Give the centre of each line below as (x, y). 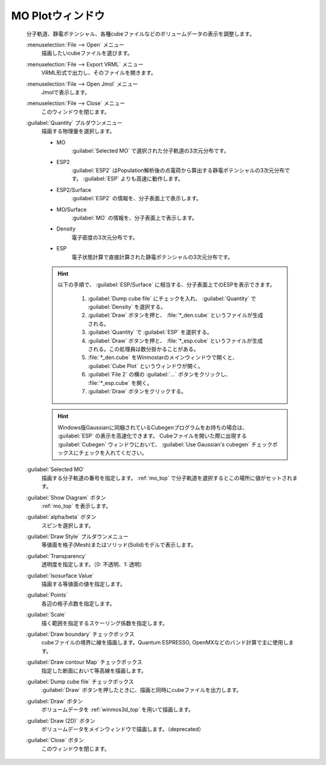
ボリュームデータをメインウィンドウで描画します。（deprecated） (123, 729)
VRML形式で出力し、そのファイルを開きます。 (99, 73)
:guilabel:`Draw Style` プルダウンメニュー (78, 536)
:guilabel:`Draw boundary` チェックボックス (81, 634)
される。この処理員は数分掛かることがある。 (143, 349)
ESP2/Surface (74, 189)
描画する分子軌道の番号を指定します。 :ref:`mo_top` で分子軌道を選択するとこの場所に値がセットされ (167, 478)
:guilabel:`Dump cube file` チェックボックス (80, 681)
